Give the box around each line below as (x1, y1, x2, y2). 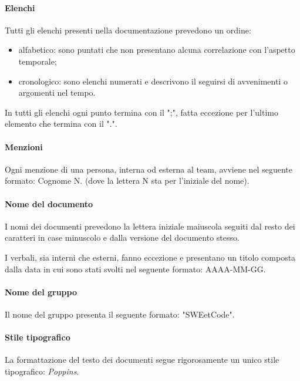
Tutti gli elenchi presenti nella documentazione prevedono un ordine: (5, 23, 251, 36)
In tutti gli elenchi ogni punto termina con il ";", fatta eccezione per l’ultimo (5, 106, 278, 118)
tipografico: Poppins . (5, 365, 79, 377)
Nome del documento (5, 197, 93, 210)
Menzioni (5, 140, 43, 153)
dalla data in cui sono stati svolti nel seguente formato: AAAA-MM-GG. (5, 262, 266, 275)
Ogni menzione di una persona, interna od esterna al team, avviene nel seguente (5, 163, 292, 175)
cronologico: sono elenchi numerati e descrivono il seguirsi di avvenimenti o (18, 75, 288, 87)
